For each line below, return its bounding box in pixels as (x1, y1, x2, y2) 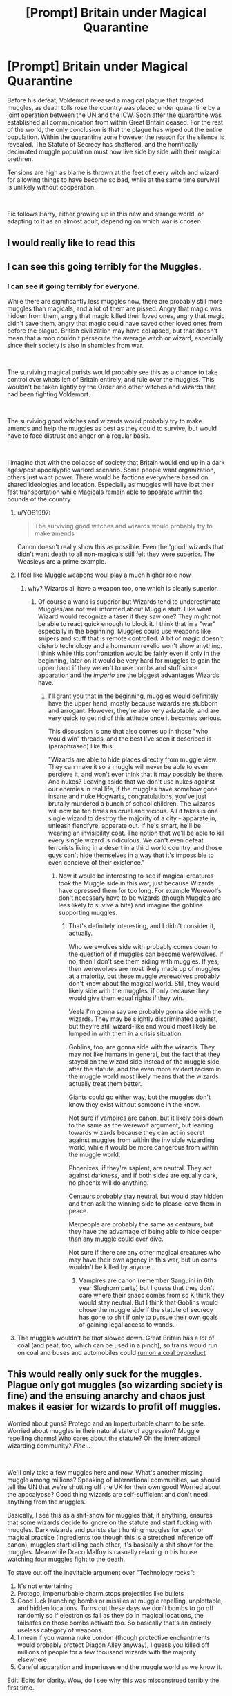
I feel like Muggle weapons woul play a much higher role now (17, 571, 191, 579)
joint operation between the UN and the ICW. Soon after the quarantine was (7, 111, 222, 119)
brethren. (7, 154, 34, 163)
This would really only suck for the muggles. (7, 1368, 202, 1381)
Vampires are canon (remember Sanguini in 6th (79, 1276, 214, 1284)
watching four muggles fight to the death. (7, 1555, 126, 1563)
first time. (7, 1683, 35, 1692)
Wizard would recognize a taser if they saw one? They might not (37, 612, 221, 620)
